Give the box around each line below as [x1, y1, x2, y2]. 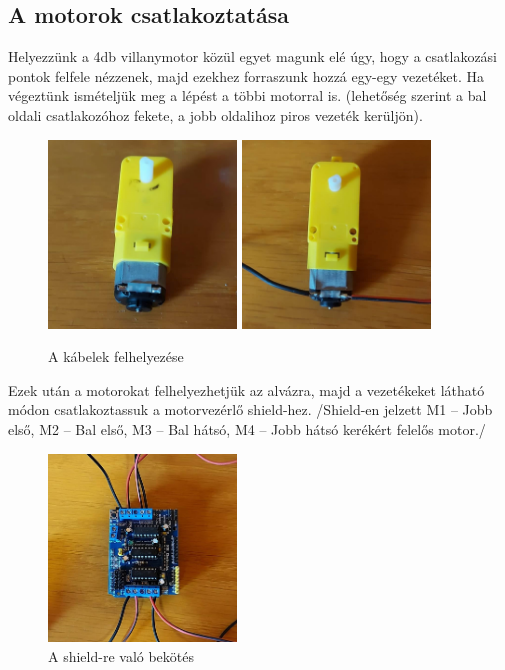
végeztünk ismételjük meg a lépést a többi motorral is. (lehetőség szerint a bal [8, 85, 487, 106]
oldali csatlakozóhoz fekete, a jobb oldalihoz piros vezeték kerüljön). [8, 104, 423, 125]
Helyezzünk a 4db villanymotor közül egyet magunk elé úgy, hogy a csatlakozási [8, 46, 498, 67]
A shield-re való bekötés [48, 646, 195, 667]
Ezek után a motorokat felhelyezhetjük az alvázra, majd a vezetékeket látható [8, 379, 485, 400]
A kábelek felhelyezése [48, 346, 184, 367]
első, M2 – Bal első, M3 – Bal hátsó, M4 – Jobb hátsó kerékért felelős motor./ [8, 418, 486, 439]
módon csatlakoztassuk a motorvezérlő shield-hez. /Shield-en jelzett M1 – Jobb [8, 399, 493, 420]
